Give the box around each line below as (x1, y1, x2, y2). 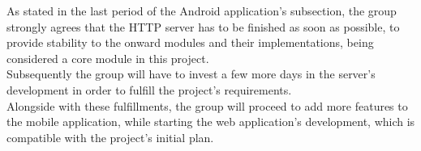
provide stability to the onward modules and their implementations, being (6, 34, 374, 51)
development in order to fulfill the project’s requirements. (6, 81, 292, 98)
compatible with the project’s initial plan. (6, 128, 214, 145)
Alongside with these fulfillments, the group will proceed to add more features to (6, 97, 408, 114)
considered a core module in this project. (6, 49, 209, 66)
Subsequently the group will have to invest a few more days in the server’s (6, 65, 376, 82)
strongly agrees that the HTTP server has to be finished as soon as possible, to (6, 18, 400, 35)
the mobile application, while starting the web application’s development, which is (6, 113, 415, 130)
